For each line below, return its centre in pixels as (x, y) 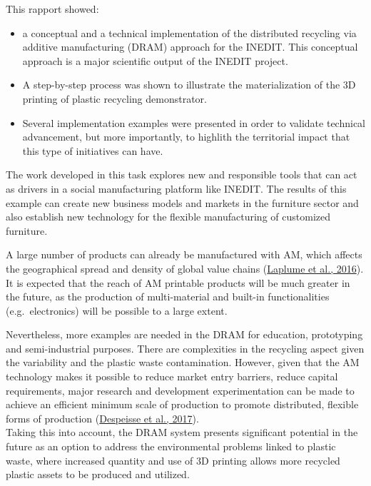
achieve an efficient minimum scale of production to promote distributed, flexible (182, 404)
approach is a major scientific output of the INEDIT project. (155, 60)
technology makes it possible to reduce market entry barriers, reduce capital (172, 376)
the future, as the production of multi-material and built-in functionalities (168, 297)
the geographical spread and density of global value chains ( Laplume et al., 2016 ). (185, 268)
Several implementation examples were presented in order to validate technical (194, 122)
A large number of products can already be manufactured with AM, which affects (184, 254)
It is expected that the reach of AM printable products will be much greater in (178, 282)
